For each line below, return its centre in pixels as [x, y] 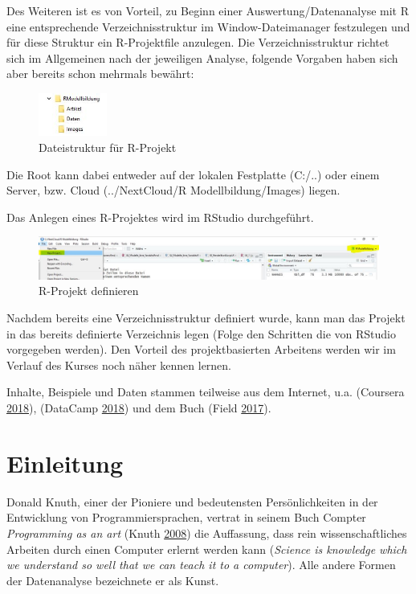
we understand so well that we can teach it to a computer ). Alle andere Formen [201, 565]
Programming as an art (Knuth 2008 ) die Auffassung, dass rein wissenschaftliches [207, 533]
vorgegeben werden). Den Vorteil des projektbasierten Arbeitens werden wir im [201, 349]
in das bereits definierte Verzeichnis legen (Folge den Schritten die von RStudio [201, 333]
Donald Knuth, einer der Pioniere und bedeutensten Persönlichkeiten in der [192, 501]
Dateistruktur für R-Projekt [108, 147]
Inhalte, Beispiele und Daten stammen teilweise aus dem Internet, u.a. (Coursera [206, 392]
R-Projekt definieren [89, 291]
